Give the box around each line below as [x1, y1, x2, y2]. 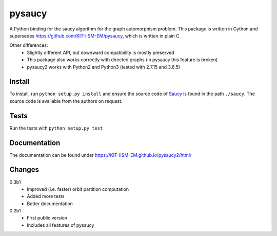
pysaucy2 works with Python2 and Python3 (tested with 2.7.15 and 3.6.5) [27, 64, 181, 70]
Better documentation [27, 201, 73, 207]
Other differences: [9, 42, 48, 48]
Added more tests [27, 193, 65, 199]
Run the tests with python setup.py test [9, 125, 103, 131]
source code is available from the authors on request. [9, 98, 123, 104]
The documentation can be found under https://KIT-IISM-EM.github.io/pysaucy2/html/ [9, 152, 192, 158]
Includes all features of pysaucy [27, 222, 94, 228]
